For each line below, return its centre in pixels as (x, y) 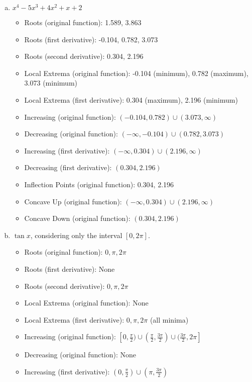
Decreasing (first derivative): (68, 167)
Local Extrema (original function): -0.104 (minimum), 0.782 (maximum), (136, 73)
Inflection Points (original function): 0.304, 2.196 (99, 184)
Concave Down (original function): (77, 218)
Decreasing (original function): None (80, 355)
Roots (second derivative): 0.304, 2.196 (84, 56)
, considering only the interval (76, 235)
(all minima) (169, 319)
